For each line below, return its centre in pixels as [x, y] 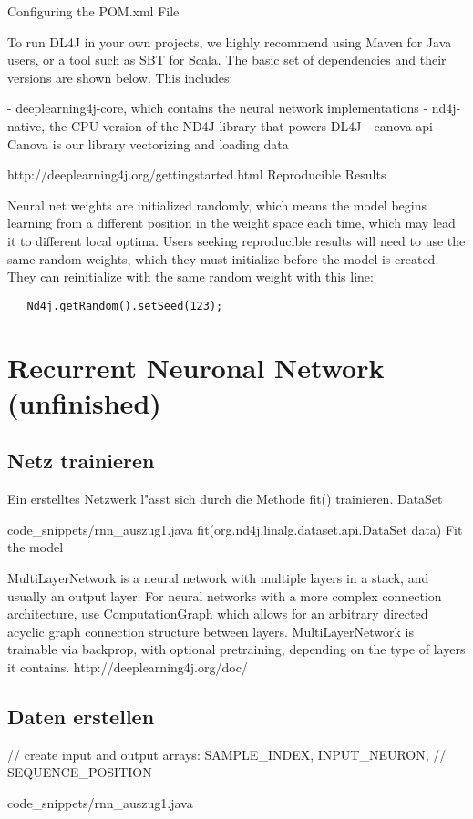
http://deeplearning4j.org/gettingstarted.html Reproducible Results [197, 174]
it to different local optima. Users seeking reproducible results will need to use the [236, 240]
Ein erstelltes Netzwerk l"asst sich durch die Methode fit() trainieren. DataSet [225, 499]
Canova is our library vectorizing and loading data [148, 143]
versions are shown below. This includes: [120, 77]
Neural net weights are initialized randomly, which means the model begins [217, 205]
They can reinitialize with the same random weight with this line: [190, 276]
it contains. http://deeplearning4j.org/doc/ [128, 666]
